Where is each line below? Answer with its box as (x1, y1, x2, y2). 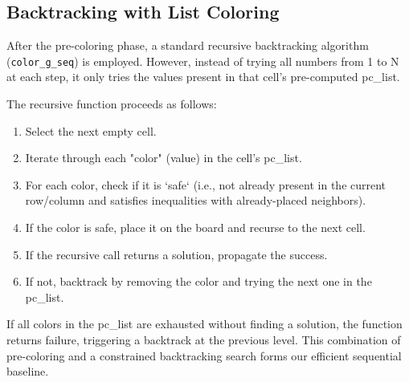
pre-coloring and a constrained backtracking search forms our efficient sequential (6, 347, 402, 364)
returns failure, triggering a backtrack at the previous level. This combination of (6, 331, 401, 347)
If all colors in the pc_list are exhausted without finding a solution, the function (6, 315, 403, 332)
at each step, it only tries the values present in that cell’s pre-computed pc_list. (6, 68, 400, 85)
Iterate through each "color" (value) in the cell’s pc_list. (25, 149, 302, 166)
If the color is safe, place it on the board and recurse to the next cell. (25, 219, 366, 236)
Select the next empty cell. (25, 122, 157, 139)
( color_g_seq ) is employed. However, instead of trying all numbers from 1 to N (6, 52, 399, 69)
